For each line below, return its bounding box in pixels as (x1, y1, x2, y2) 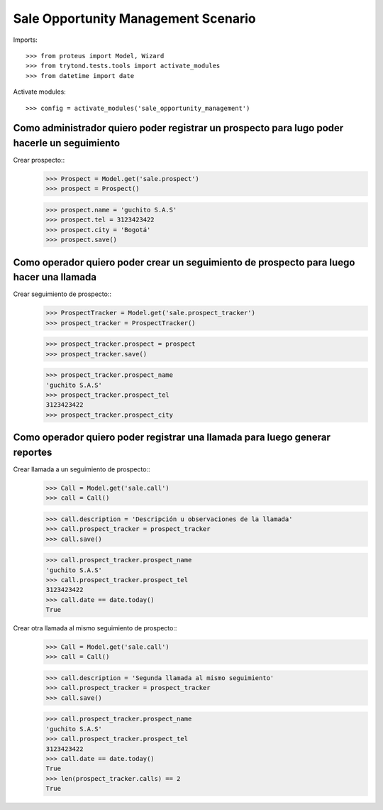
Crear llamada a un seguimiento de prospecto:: (13, 465, 150, 474)
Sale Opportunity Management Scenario (13, 11, 256, 26)
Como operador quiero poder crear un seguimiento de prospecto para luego (13, 256, 355, 268)
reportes (13, 446, 52, 458)
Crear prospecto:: (13, 156, 65, 164)
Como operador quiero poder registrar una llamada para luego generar (13, 432, 331, 444)
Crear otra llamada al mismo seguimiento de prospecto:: (13, 624, 177, 633)
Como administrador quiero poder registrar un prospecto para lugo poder (13, 122, 344, 134)
